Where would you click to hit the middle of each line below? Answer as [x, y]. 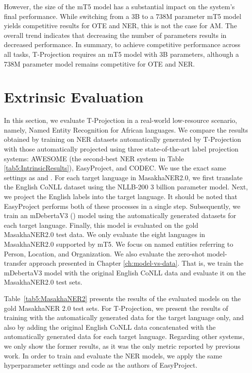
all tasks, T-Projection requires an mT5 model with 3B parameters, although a [121, 54]
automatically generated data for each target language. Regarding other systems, [124, 336]
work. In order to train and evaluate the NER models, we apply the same [113, 355]
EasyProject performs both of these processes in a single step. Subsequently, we [122, 206]
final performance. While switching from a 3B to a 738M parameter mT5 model [123, 16]
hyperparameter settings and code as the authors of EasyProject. [101, 365]
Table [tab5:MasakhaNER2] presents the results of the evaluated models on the [122, 298]
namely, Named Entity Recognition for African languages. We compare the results [126, 129]
